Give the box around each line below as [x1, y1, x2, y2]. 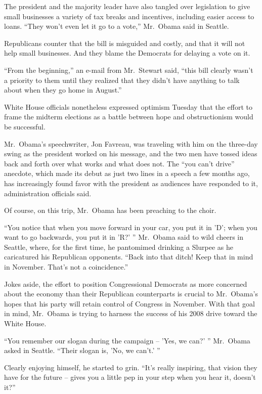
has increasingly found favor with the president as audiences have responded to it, [4, 178, 258, 188]
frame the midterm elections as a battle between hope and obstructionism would [4, 111, 253, 122]
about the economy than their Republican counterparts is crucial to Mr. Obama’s [4, 288, 258, 299]
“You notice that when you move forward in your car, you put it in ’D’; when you [4, 222, 257, 232]
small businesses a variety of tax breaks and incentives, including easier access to [4, 11, 254, 21]
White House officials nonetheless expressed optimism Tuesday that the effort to [4, 101, 253, 112]
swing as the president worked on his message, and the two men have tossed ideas [4, 148, 257, 159]
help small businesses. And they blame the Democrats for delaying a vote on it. [4, 48, 250, 58]
